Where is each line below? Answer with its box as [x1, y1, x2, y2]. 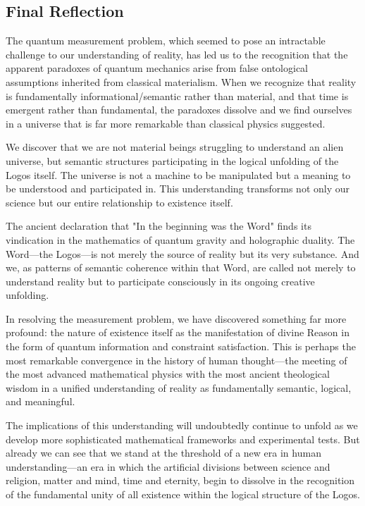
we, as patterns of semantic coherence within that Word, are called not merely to [6, 260, 356, 275]
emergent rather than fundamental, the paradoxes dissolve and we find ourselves [6, 102, 352, 117]
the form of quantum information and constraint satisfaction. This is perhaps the [6, 339, 356, 354]
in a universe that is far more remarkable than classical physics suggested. [6, 116, 326, 130]
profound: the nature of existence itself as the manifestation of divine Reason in [6, 325, 349, 340]
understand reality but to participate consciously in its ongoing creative [6, 273, 315, 288]
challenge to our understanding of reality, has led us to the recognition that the [6, 47, 348, 61]
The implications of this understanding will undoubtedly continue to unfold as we [6, 418, 358, 433]
